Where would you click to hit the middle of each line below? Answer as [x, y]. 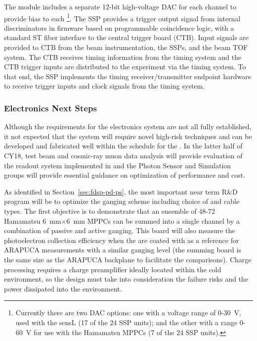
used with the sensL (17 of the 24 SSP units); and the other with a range [127, 322]
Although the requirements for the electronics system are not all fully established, [128, 126]
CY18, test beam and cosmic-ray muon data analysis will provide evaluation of [123, 155]
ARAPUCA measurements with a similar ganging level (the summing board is [123, 250]
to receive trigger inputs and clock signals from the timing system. [105, 86]
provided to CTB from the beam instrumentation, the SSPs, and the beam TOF [126, 47]
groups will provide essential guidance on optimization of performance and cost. [125, 175]
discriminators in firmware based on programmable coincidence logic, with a [119, 27]
